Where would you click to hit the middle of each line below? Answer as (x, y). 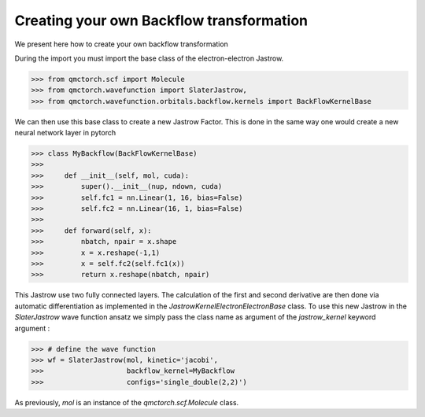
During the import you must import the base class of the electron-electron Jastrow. (149, 58)
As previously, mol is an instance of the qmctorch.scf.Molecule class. (127, 402)
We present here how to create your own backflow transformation (121, 44)
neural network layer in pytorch (65, 133)
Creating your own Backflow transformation (161, 20)
